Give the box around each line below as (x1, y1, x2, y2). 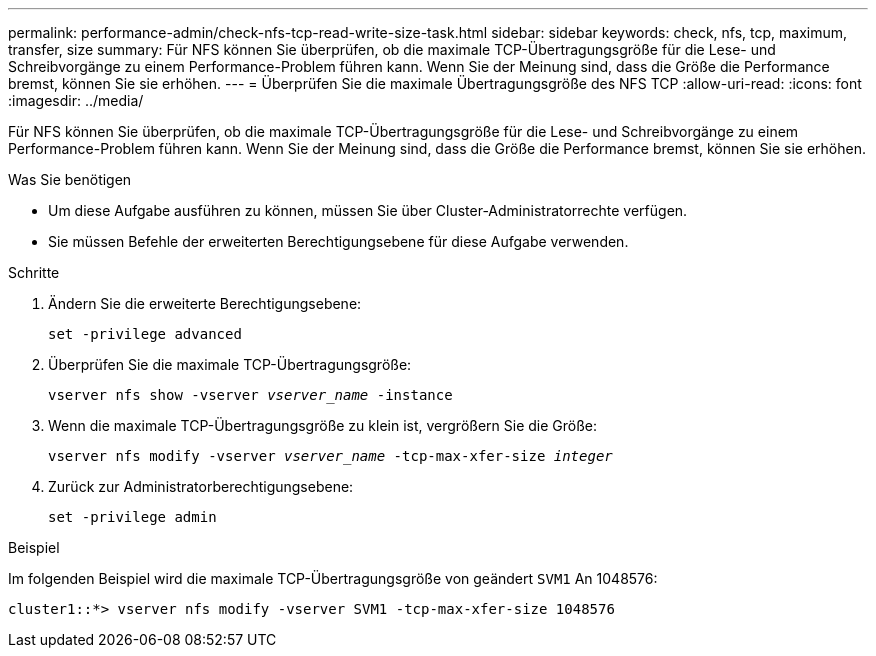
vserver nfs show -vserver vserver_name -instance (48, 387, 453, 403)
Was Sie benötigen (8, 171, 132, 188)
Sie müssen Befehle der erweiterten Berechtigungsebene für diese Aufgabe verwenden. (48, 233, 629, 250)
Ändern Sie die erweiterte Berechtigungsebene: (48, 295, 362, 312)
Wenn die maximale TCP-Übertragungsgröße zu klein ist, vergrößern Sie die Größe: (48, 417, 598, 434)
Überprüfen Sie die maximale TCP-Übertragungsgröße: (48, 356, 412, 373)
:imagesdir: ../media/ (8, 92, 144, 109)
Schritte (8, 264, 60, 281)
